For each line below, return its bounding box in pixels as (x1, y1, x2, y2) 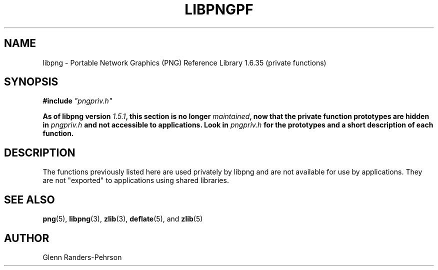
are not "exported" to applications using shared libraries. (42, 176, 229, 185)
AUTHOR (4, 231, 49, 244)
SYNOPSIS (4, 75, 58, 88)
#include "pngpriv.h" (42, 96, 112, 105)
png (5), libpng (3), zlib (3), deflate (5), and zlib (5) (42, 214, 203, 223)
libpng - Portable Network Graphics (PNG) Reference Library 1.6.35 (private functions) (42, 58, 326, 67)
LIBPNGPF (184, 1, 253, 18)
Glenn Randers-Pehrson (42, 252, 122, 261)
